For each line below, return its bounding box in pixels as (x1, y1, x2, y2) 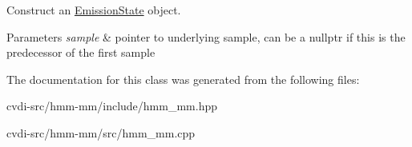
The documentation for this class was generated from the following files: (6, 70, 360, 87)
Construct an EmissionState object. (6, 2, 181, 18)
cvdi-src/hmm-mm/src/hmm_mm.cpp (6, 124, 196, 141)
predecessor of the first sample (6, 44, 156, 61)
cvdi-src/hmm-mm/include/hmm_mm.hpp (6, 97, 218, 114)
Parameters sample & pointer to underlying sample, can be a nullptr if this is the (6, 28, 406, 45)
